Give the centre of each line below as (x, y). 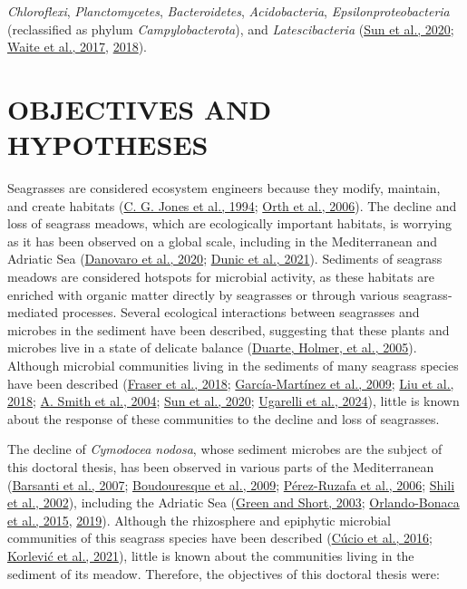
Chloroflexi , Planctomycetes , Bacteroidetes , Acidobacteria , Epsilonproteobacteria (229, 11)
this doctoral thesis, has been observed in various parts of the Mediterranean (221, 467)
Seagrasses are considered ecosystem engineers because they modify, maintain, (224, 188)
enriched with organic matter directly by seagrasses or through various (203, 294)
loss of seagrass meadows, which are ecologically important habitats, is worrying (229, 223)
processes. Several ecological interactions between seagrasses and (241, 312)
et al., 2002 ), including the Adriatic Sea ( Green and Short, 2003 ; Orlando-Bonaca (233, 502)
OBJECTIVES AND (140, 108)
